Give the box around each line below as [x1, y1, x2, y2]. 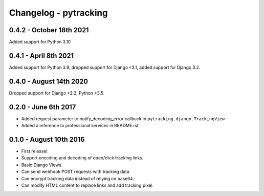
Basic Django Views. [21, 162, 63, 168]
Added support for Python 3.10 [9, 39, 71, 45]
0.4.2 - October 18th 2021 [9, 26, 89, 34]
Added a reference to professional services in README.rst [21, 123, 139, 129]
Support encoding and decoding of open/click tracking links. [21, 155, 144, 161]
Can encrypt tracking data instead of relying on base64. [21, 175, 134, 181]
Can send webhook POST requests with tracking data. [21, 169, 131, 174]
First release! [21, 148, 48, 154]
